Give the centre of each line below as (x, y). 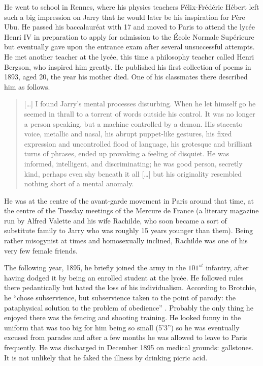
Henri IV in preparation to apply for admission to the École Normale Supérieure (129, 36)
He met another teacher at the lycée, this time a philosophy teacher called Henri (129, 56)
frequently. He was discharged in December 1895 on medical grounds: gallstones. (129, 347)
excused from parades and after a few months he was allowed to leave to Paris (126, 337)
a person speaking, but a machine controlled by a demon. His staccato (133, 123)
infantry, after (227, 268)
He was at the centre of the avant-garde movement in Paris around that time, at (129, 200)
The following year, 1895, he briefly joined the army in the (95, 268)
